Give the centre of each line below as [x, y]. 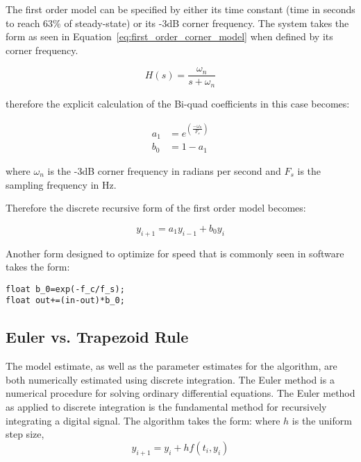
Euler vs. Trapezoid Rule [97, 337]
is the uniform [322, 420]
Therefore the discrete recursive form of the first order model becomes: [156, 208]
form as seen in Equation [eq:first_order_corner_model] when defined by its [169, 36]
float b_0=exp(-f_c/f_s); [65, 289]
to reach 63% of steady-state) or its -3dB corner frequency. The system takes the [177, 23]
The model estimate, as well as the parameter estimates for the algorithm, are [171, 366]
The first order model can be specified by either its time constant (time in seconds [180, 9]
